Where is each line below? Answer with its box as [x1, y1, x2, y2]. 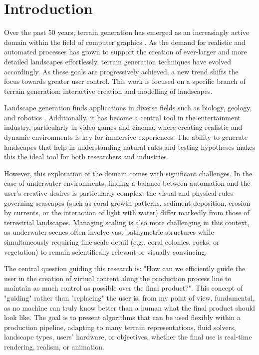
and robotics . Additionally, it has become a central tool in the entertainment [4, 112, 241, 122]
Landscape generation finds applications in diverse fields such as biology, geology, [4, 102, 252, 113]
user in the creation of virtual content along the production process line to [4, 273, 232, 283]
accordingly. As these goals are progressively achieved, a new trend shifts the [4, 66, 239, 76]
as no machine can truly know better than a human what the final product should [4, 302, 256, 313]
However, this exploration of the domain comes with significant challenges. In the [4, 168, 253, 178]
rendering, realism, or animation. [4, 341, 104, 352]
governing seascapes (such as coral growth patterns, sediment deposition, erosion [4, 197, 251, 208]
